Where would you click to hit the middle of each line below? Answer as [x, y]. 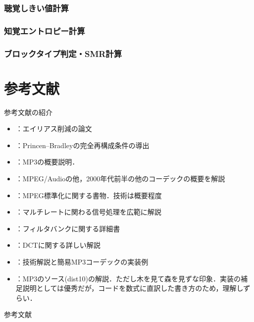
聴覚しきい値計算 [36, 8]
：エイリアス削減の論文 [54, 129]
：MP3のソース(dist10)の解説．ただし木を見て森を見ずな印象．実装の [128, 278]
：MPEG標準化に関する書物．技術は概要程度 [89, 195]
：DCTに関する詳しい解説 [58, 245]
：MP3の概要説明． [47, 162]
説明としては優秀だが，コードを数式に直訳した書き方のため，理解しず [136, 288]
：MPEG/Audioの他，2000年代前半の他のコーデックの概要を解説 [120, 179]
